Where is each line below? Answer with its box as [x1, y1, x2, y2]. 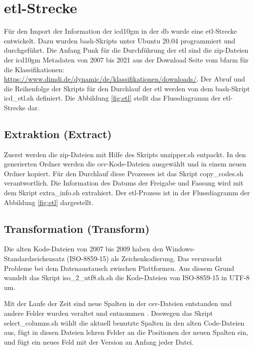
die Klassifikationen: [4, 64, 64, 74]
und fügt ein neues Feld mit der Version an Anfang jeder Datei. [4, 336, 194, 347]
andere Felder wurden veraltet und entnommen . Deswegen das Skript [4, 308, 213, 318]
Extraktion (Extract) [4, 126, 112, 141]
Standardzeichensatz [4, 253, 65, 264]
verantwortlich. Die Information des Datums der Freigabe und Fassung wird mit [4, 178, 244, 188]
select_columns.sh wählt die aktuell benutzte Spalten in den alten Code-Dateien [4, 317, 245, 328]
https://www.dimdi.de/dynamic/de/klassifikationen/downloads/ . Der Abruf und [4, 74, 245, 84]
